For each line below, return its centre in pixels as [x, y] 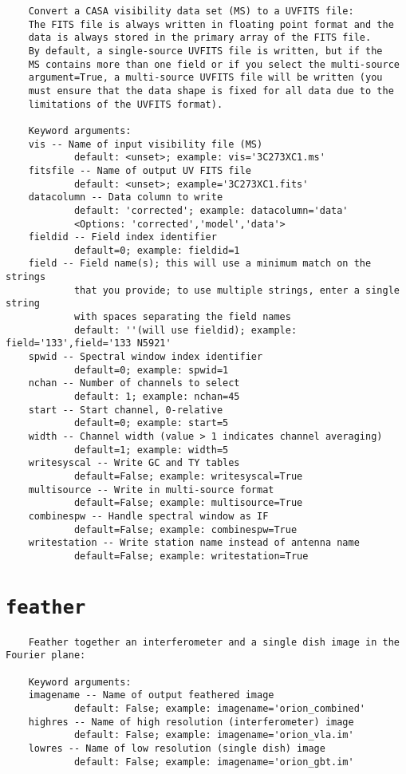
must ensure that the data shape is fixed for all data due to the [211, 91]
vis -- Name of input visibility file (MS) [146, 144]
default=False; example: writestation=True [191, 556]
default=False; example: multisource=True [188, 503]
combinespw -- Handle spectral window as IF [148, 516]
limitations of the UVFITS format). [126, 104]
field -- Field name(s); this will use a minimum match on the [200, 264]
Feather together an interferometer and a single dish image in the [214, 642]
